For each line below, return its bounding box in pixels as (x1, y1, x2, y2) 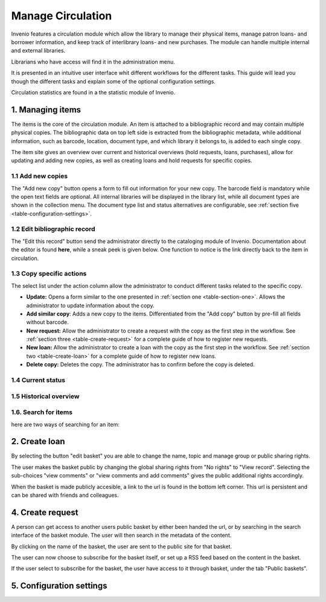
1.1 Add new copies (11, 172, 68, 181)
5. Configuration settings (11, 581, 107, 591)
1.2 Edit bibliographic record (11, 225, 96, 233)
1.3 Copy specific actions (11, 270, 87, 278)
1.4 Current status (11, 376, 66, 384)
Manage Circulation (11, 9, 112, 22)
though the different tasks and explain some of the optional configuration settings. (11, 77, 216, 85)
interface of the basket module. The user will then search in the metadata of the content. (11, 532, 232, 539)
